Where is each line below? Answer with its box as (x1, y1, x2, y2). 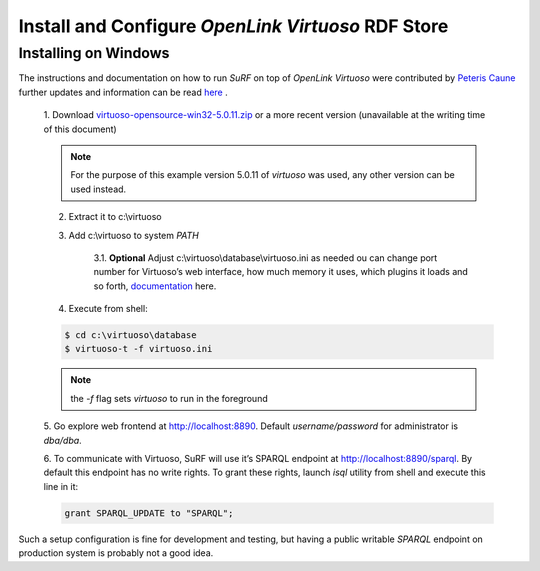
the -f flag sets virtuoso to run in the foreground (70, 392, 269, 404)
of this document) (43, 123, 117, 135)
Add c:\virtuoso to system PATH (68, 229, 200, 241)
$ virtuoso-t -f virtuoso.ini (64, 343, 213, 355)
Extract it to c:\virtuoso (68, 211, 162, 223)
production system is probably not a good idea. (18, 547, 214, 559)
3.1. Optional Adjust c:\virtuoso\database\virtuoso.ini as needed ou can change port (93, 251, 438, 264)
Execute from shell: (68, 303, 149, 315)
